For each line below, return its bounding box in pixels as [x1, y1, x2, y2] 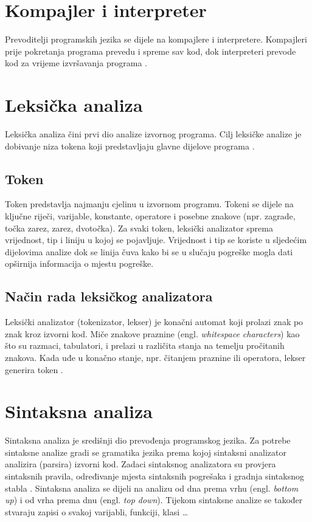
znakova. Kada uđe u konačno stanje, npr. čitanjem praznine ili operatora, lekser [5, 351, 306, 363]
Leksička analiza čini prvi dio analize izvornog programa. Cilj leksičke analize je [5, 128, 302, 140]
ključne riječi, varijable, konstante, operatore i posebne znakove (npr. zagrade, [5, 210, 296, 222]
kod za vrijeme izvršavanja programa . [5, 57, 147, 69]
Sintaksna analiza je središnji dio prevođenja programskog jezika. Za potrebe [5, 434, 291, 447]
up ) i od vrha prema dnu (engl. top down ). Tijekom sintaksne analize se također [5, 493, 303, 506]
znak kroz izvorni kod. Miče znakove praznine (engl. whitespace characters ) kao [5, 327, 300, 340]
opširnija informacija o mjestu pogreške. [5, 257, 154, 270]
